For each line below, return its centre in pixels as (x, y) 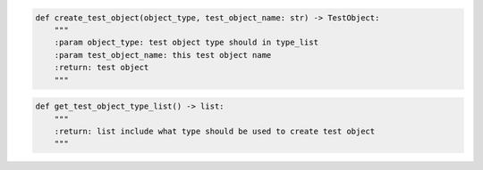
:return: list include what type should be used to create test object (215, 131)
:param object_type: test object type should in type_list (186, 43)
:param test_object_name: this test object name (163, 55)
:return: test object (102, 68)
